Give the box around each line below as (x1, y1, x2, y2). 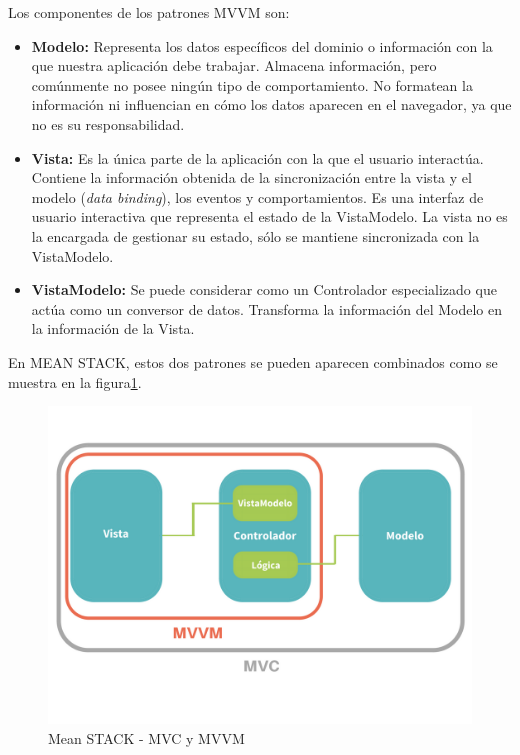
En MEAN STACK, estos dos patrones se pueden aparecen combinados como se (8, 351, 498, 372)
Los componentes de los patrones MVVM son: (8, 2, 290, 22)
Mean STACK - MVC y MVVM (48, 727, 245, 748)
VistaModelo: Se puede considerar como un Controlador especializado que (31, 279, 497, 300)
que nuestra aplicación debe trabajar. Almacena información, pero (31, 55, 437, 76)
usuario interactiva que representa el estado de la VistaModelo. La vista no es (31, 206, 508, 227)
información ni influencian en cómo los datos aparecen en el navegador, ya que (31, 94, 512, 115)
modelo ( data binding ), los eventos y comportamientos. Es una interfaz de (31, 186, 484, 207)
